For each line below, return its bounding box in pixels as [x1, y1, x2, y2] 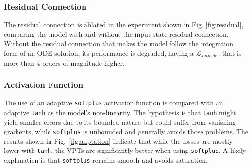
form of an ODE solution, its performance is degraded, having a [4, 48, 194, 58]
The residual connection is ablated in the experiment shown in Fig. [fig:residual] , [4, 19, 244, 30]
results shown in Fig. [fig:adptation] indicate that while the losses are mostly [4, 135, 233, 146]
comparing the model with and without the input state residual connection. [4, 29, 229, 39]
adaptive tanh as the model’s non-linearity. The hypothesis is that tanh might [4, 107, 236, 117]
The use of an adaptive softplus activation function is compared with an [4, 98, 223, 108]
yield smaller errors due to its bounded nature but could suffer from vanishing [4, 117, 236, 127]
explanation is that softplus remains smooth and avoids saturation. [4, 155, 208, 165]
